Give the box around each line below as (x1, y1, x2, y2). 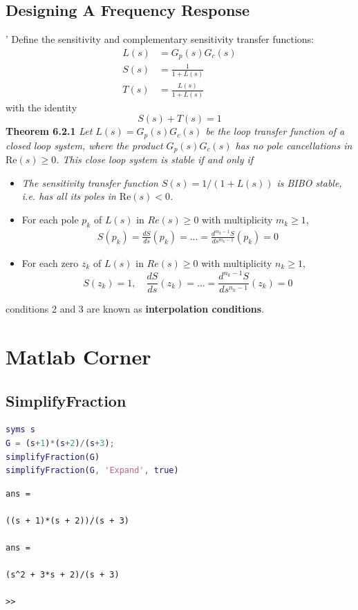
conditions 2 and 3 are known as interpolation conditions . (6, 302, 265, 316)
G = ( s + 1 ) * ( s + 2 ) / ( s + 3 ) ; (6, 438, 115, 448)
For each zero (21, 255, 79, 270)
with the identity (6, 100, 77, 114)
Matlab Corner (6, 342, 151, 370)
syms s (6, 425, 35, 435)
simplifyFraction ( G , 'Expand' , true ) (6, 465, 179, 476)
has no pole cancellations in (235, 138, 352, 152)
